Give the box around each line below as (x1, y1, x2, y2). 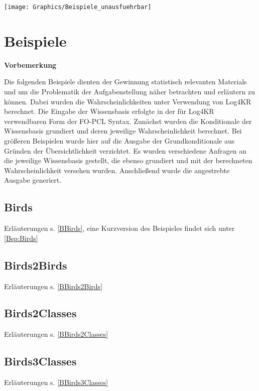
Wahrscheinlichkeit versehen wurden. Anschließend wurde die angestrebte (4, 165, 230, 175)
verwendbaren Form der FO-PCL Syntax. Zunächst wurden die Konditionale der (4, 115, 252, 126)
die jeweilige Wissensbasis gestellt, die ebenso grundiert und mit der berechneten (4, 155, 252, 166)
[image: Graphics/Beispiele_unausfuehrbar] (4, 4, 152, 11)
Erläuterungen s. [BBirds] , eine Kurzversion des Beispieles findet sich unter (4, 223, 235, 233)
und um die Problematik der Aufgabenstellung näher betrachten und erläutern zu (4, 86, 255, 96)
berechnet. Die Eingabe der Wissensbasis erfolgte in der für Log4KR (4, 106, 214, 116)
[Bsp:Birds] (4, 232, 38, 243)
